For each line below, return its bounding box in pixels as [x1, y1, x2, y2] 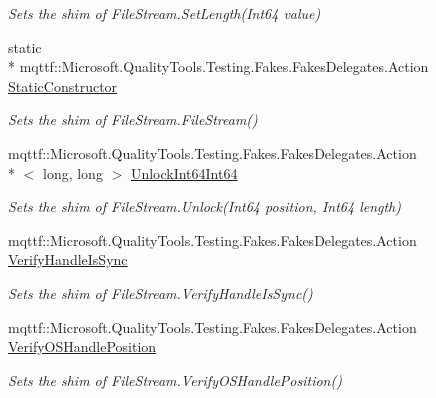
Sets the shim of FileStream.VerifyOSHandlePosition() [8, 369, 342, 390]
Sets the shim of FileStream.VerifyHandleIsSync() [8, 282, 313, 303]
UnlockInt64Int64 [130, 162, 238, 183]
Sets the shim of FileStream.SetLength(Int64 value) [8, 3, 321, 23]
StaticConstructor [8, 75, 118, 96]
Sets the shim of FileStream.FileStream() [8, 109, 258, 130]
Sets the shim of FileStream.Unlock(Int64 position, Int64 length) [8, 196, 401, 217]
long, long [42, 162, 103, 183]
